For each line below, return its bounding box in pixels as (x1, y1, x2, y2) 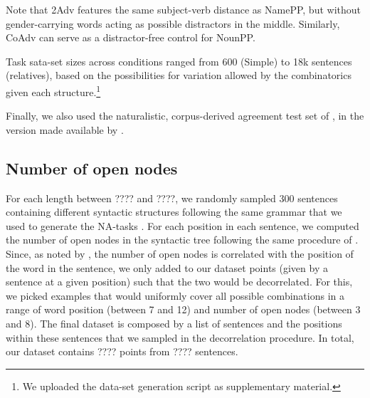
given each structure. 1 (6, 82, 101, 99)
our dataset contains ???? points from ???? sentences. (6, 344, 238, 359)
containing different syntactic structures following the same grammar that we (6, 204, 342, 219)
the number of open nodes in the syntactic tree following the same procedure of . (6, 232, 359, 247)
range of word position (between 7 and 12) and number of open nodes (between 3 (6, 302, 361, 317)
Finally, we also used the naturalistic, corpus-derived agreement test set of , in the (6, 108, 364, 123)
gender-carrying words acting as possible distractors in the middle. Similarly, (6, 16, 340, 31)
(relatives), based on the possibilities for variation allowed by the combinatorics (6, 68, 351, 83)
